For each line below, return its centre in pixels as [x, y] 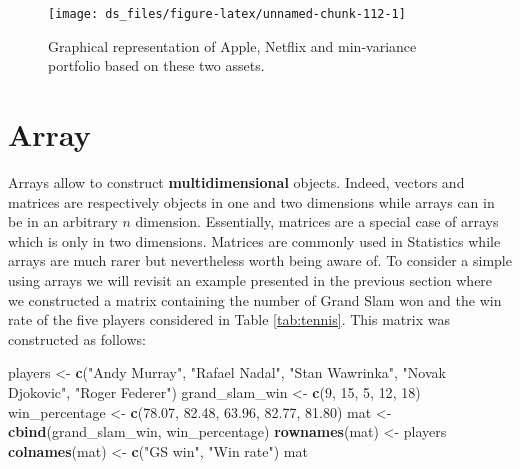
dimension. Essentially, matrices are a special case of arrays [317, 221]
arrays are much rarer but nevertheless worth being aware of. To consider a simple [260, 260]
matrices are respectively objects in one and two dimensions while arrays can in [251, 201]
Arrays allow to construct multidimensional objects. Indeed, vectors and [236, 181]
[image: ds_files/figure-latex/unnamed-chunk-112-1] [227, 14]
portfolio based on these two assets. [156, 65]
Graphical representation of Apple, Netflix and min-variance [232, 45]
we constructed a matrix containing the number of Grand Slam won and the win [255, 299]
